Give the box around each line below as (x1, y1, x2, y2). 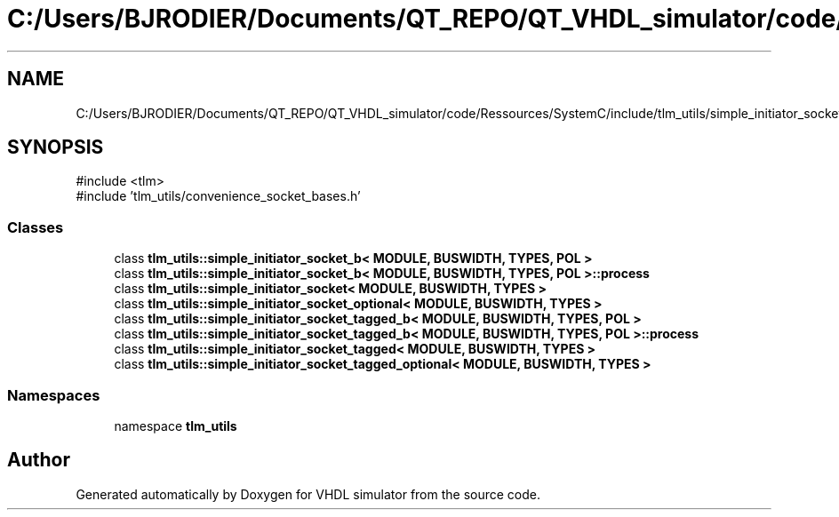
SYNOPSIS (7, 136, 104, 159)
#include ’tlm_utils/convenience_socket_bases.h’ (76, 188, 361, 204)
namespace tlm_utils (114, 418, 237, 433)
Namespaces (7, 386, 100, 404)
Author (7, 449, 70, 472)
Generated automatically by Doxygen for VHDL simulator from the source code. (76, 486, 541, 502)
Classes (7, 218, 64, 236)
